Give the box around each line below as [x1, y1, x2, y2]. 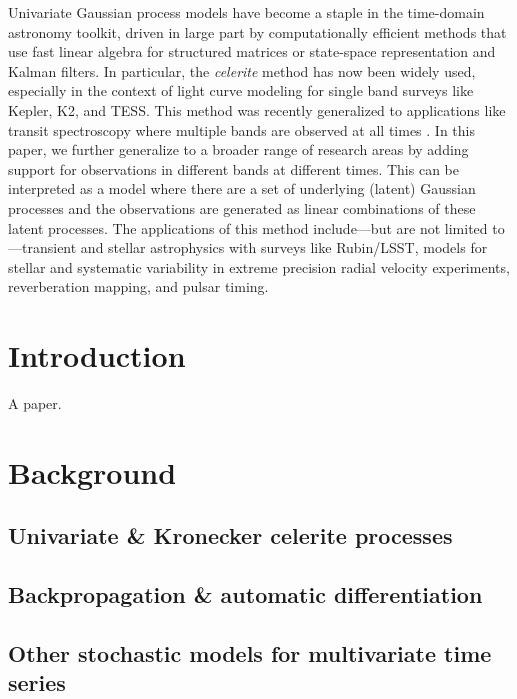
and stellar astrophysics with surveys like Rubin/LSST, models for [80, 237, 488, 258]
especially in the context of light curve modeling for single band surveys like [8, 80, 474, 101]
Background [8, 451, 177, 492]
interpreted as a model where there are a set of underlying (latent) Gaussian [8, 178, 476, 199]
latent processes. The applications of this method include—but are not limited [8, 217, 488, 238]
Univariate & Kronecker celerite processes [8, 520, 453, 551]
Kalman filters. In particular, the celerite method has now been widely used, [8, 60, 476, 81]
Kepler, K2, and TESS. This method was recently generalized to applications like [8, 99, 506, 120]
